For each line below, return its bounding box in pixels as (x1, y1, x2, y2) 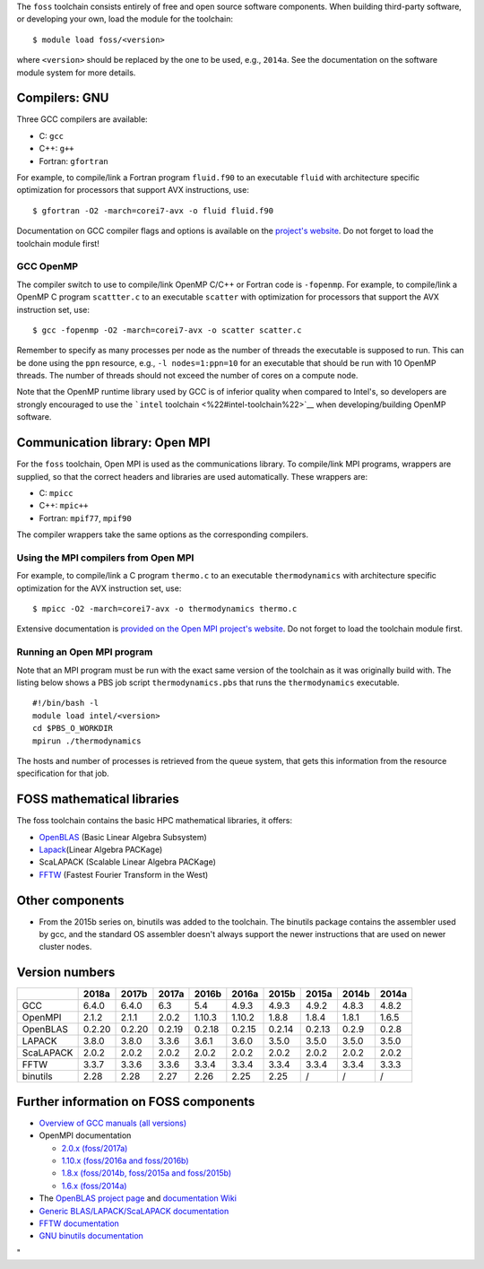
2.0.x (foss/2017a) (61, 1143, 128, 1153)
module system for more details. (16, 67, 136, 78)
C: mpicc (39, 487, 73, 498)
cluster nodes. (39, 942, 92, 952)
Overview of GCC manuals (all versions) (39, 1117, 187, 1128)
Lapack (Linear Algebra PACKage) (39, 844, 163, 855)
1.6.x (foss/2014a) (61, 1180, 127, 1191)
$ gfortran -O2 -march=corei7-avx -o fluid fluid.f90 (32, 205, 273, 215)
